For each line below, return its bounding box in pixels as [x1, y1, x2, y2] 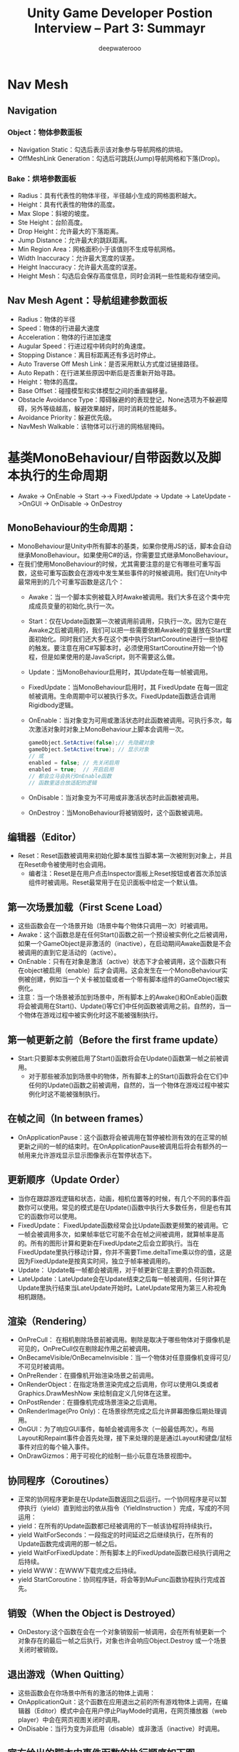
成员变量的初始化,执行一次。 [34, 602, 118, 610]
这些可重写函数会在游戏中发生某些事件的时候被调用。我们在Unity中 [30, 569, 228, 577]
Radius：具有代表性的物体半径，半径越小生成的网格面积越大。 [17, 191, 201, 199]
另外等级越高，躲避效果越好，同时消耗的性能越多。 [30, 404, 180, 412]
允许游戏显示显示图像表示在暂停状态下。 [36, 1150, 156, 1159]
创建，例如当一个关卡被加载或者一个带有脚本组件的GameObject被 [30, 975, 223, 984]
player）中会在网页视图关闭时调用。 [17, 1715, 124, 1723]
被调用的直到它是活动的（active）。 [17, 948, 121, 957]
